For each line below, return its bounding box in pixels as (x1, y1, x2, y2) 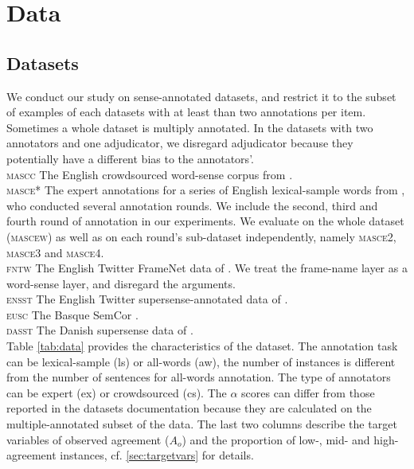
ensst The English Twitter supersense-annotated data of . (6, 291, 288, 307)
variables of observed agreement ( (6, 431, 170, 448)
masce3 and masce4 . (6, 244, 104, 260)
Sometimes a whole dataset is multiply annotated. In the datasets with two (6, 119, 373, 135)
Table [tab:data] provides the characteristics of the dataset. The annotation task (6, 338, 398, 354)
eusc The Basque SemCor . (6, 306, 139, 322)
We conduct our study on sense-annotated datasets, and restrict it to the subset (6, 88, 396, 104)
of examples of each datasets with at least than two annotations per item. (6, 104, 366, 120)
